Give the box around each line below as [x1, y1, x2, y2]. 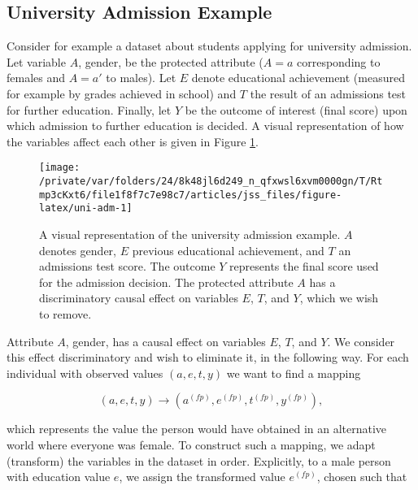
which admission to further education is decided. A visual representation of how [7, 117, 404, 134]
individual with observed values [7, 364, 163, 381]
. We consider [327, 332, 395, 349]
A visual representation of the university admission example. [39, 225, 341, 242]
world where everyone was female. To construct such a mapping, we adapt [7, 436, 376, 453]
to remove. [39, 305, 92, 322]
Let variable [7, 53, 66, 70]
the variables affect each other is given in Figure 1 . [7, 132, 259, 150]
